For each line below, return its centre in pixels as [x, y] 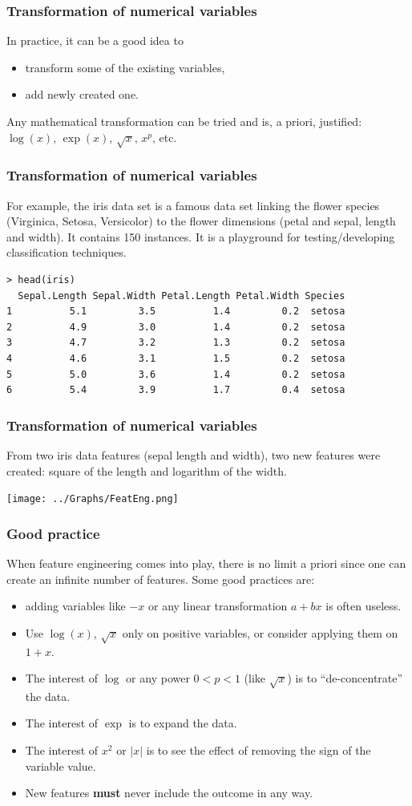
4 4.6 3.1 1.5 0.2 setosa [176, 358]
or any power [158, 678]
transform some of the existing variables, [125, 67]
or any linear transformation [218, 606]
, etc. [165, 137]
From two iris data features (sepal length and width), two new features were [194, 454]
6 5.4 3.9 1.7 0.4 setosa [176, 390]
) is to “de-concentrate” [345, 678]
